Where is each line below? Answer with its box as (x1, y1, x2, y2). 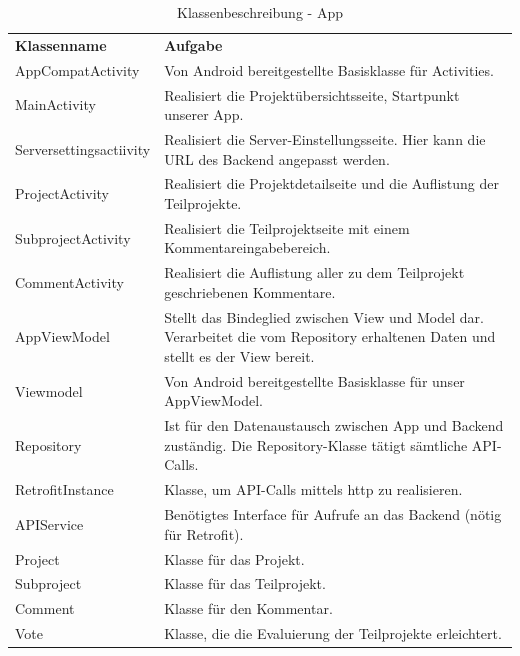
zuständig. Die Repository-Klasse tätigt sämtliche (164, 434, 468, 455)
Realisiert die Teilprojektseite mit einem (164, 217, 410, 238)
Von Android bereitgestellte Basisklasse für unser (164, 370, 465, 391)
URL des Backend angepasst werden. (164, 148, 390, 169)
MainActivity (15, 94, 96, 115)
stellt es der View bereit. (164, 345, 315, 366)
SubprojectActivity (15, 227, 131, 248)
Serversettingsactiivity (15, 138, 151, 159)
